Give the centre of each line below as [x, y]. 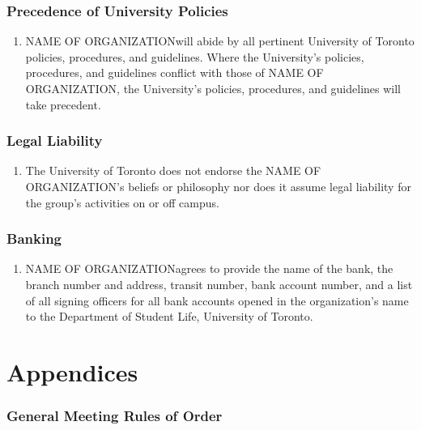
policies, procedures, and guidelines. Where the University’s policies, [195, 56]
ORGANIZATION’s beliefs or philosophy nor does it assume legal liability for [218, 186]
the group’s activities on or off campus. [122, 202]
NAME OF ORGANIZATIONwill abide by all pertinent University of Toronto [220, 41]
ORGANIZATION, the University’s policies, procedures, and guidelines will [213, 88]
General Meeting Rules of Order [115, 416]
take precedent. [63, 104]
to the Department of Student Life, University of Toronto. [169, 316]
